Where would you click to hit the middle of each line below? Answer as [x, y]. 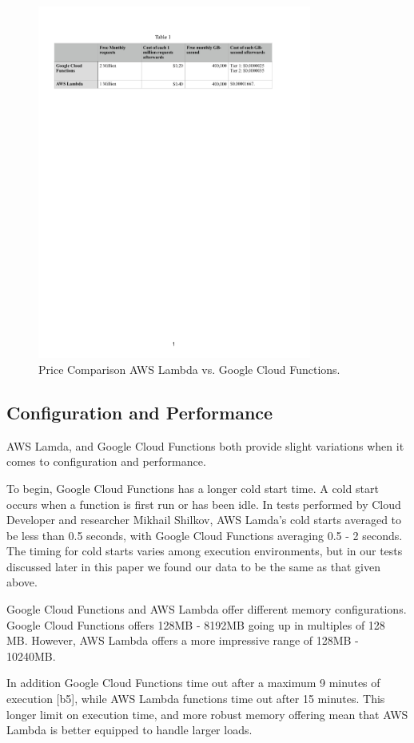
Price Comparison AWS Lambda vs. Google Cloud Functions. [189, 369]
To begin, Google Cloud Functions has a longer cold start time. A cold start [193, 488]
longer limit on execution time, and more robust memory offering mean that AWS [207, 714]
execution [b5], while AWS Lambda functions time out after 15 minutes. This [196, 699]
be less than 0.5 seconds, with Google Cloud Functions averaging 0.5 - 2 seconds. [205, 535]
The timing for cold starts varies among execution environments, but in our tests [205, 551]
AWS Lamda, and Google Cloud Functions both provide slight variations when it [205, 445]
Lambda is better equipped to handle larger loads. [129, 730]
